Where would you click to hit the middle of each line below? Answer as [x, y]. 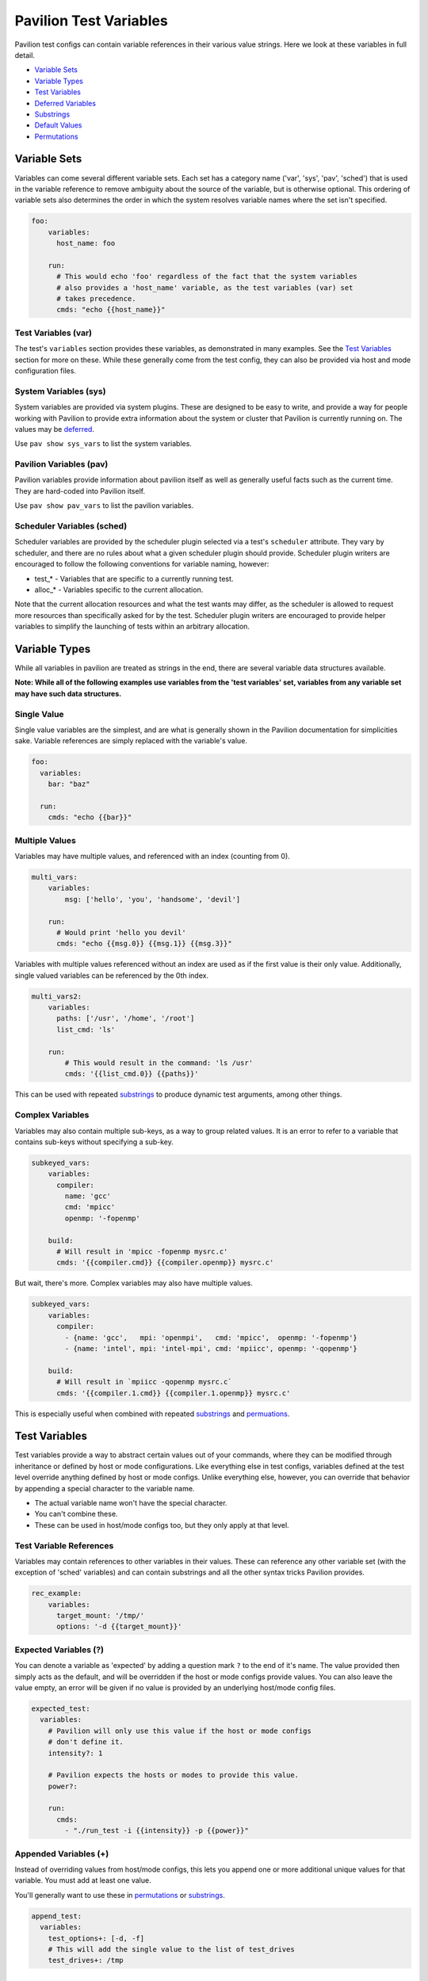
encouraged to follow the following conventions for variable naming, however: [142, 564]
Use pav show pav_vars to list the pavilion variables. [104, 506]
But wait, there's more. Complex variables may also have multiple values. [134, 1283]
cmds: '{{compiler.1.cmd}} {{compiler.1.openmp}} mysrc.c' [174, 1393]
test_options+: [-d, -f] [96, 1938]
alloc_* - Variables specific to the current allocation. [119, 590]
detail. [25, 55]
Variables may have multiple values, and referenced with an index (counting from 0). [153, 856]
